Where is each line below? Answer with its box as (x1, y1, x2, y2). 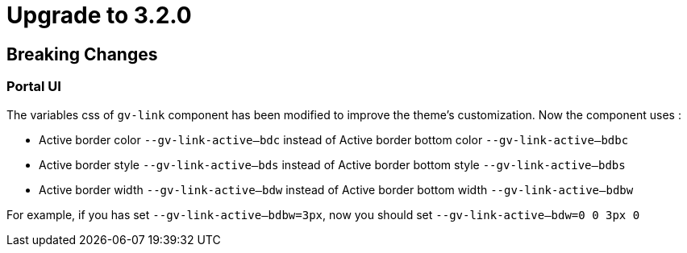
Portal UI (6, 78, 61, 95)
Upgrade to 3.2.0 (6, 2, 192, 29)
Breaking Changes (6, 44, 158, 64)
